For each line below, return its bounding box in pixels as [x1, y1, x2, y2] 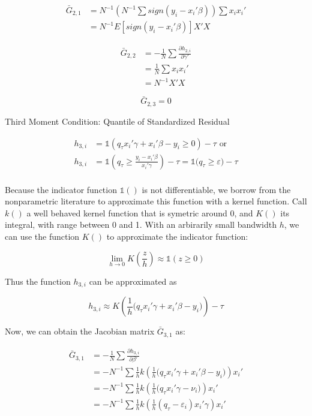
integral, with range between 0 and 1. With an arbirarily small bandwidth [5, 218, 277, 231]
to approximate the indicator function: [106, 230, 248, 242]
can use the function [5, 230, 80, 242]
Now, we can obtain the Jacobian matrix [5, 325, 155, 337]
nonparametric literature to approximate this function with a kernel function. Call [5, 195, 307, 207]
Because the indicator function [5, 183, 117, 195]
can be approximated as [89, 275, 177, 287]
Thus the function [5, 275, 71, 287]
